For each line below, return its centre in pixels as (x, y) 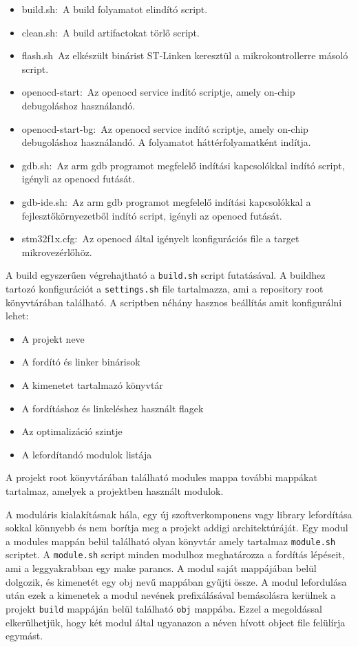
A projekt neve (53, 338)
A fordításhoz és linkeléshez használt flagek (113, 408)
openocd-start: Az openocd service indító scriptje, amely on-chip (158, 92)
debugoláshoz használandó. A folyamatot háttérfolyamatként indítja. (166, 142)
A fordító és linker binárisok (81, 362)
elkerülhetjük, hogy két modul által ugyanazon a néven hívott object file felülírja (176, 622)
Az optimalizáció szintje (72, 431)
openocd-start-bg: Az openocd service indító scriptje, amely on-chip (165, 128)
